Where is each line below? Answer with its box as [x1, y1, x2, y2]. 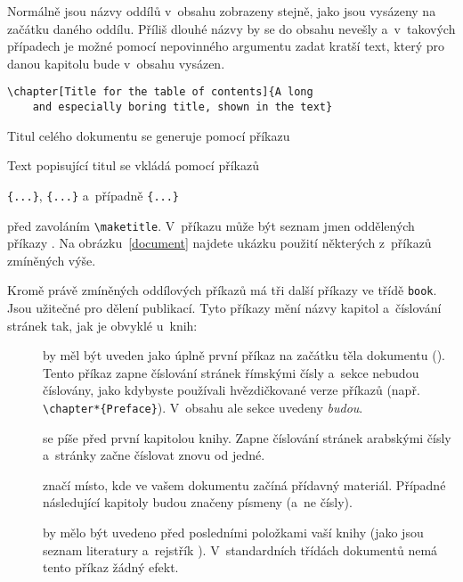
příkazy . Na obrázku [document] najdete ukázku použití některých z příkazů [7, 234, 432, 252]
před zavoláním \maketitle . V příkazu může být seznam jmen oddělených [7, 216, 415, 234]
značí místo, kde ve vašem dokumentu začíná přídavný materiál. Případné [43, 475, 446, 494]
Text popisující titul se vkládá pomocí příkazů [7, 156, 259, 175]
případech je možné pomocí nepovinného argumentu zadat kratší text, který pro [7, 37, 445, 55]
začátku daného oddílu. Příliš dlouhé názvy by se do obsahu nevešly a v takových [7, 19, 456, 37]
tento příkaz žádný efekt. [43, 558, 179, 577]
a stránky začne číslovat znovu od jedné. [43, 446, 265, 464]
